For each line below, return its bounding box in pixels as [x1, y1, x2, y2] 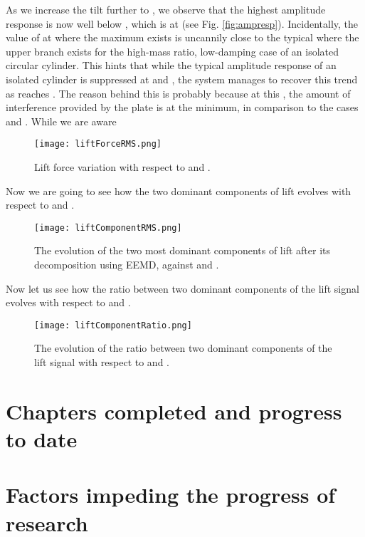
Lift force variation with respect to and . [34, 160, 211, 174]
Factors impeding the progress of [6, 480, 336, 509]
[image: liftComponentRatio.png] [34, 320, 192, 330]
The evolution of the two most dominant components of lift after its [34, 243, 330, 258]
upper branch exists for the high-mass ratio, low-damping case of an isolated [6, 43, 339, 58]
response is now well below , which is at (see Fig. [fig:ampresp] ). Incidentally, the [6, 16, 359, 31]
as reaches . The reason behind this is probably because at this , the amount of [6, 85, 351, 100]
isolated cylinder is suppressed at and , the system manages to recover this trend [6, 71, 358, 86]
